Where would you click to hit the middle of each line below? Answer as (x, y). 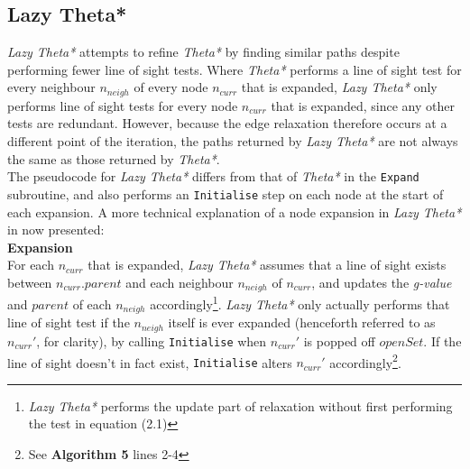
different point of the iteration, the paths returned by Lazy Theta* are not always (233, 141)
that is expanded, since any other (363, 105)
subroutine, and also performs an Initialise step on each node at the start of (226, 193)
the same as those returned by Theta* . (114, 158)
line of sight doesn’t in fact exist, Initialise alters (150, 362)
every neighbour (51, 87)
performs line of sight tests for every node (123, 105)
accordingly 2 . (365, 361)
